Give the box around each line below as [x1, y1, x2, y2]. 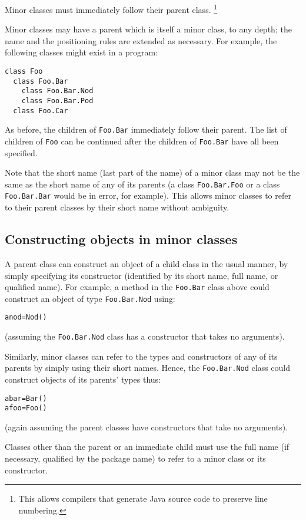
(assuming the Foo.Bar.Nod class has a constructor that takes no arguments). [5, 330, 285, 343]
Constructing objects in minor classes [5, 230, 238, 248]
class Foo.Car [13, 106, 68, 115]
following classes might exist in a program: [5, 46, 158, 58]
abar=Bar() [5, 394, 47, 403]
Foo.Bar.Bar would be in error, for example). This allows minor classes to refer [5, 189, 291, 202]
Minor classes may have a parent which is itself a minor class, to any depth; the [5, 23, 292, 35]
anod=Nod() [5, 313, 47, 322]
